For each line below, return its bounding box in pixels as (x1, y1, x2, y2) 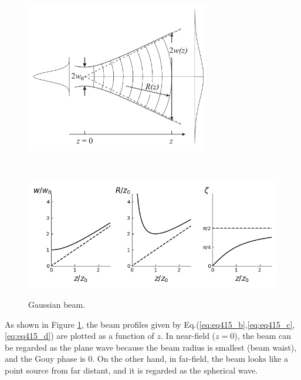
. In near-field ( (161, 329, 216, 342)
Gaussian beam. (28, 298, 86, 311)
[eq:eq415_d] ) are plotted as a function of (5, 329, 154, 342)
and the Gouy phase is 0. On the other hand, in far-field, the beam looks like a (5, 352, 289, 365)
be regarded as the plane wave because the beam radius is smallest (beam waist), (5, 341, 297, 353)
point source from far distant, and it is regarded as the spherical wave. (5, 364, 258, 376)
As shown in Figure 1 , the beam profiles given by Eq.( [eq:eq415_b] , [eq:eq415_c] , (5, 318, 295, 330)
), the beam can (234, 329, 292, 342)
